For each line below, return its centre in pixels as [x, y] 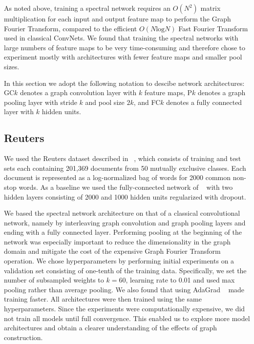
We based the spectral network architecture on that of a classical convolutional [122, 213]
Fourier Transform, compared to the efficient [71, 28]
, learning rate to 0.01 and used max [180, 280]
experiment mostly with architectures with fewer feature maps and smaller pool [123, 57]
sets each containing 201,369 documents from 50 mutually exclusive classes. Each [125, 168]
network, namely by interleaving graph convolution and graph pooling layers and [125, 222]
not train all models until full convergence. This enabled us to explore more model [127, 318]
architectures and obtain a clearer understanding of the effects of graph [111, 328]
